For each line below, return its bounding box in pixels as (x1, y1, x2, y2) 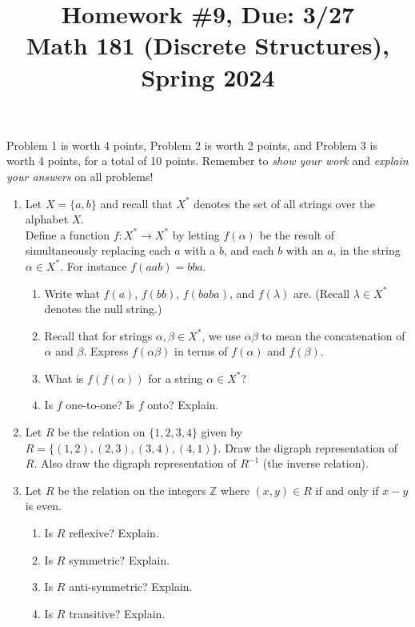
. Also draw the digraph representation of (34, 455, 237, 472)
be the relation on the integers (58, 481, 206, 498)
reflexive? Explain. (69, 525, 159, 541)
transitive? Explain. (69, 605, 166, 621)
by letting (172, 226, 220, 243)
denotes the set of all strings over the (194, 195, 376, 211)
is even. (25, 497, 62, 514)
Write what (44, 284, 100, 301)
